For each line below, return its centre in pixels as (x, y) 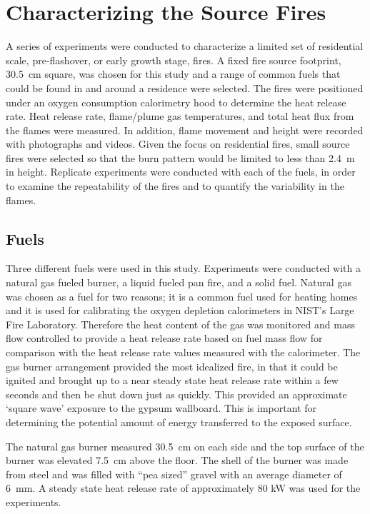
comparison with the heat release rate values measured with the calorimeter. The (183, 352)
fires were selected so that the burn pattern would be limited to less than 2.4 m (180, 157)
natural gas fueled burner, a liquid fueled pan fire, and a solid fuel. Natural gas (179, 282)
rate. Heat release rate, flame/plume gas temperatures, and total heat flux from (180, 116)
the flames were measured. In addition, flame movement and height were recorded (185, 130)
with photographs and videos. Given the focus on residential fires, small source (178, 144)
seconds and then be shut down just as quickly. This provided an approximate (176, 394)
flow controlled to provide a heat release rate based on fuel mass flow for (164, 338)
